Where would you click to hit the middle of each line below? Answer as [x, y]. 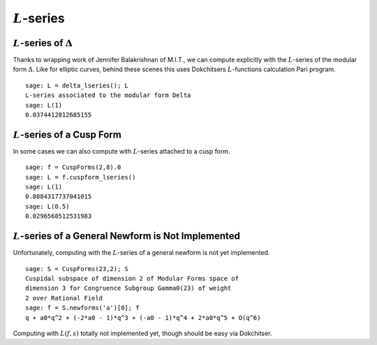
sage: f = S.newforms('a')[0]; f [82, 308]
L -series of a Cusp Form [67, 134]
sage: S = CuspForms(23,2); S [77, 269]
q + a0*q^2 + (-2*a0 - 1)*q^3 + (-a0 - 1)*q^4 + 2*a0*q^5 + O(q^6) [143, 317]
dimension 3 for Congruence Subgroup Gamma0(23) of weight [128, 288]
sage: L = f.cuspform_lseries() [81, 177]
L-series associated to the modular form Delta [108, 95]
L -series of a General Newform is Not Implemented [127, 236]
